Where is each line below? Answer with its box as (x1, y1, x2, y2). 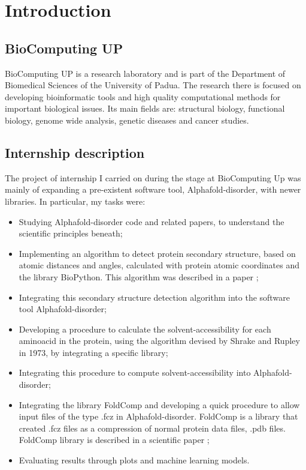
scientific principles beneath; (19, 227, 123, 240)
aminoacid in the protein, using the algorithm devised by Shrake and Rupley (19, 334, 300, 347)
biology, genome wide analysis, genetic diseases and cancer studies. (5, 113, 249, 126)
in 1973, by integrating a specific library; (19, 346, 168, 358)
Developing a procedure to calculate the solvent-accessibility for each (19, 322, 271, 335)
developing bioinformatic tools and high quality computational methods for (5, 90, 281, 103)
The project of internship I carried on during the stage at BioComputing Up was (5, 171, 301, 184)
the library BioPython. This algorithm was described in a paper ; (19, 270, 259, 283)
